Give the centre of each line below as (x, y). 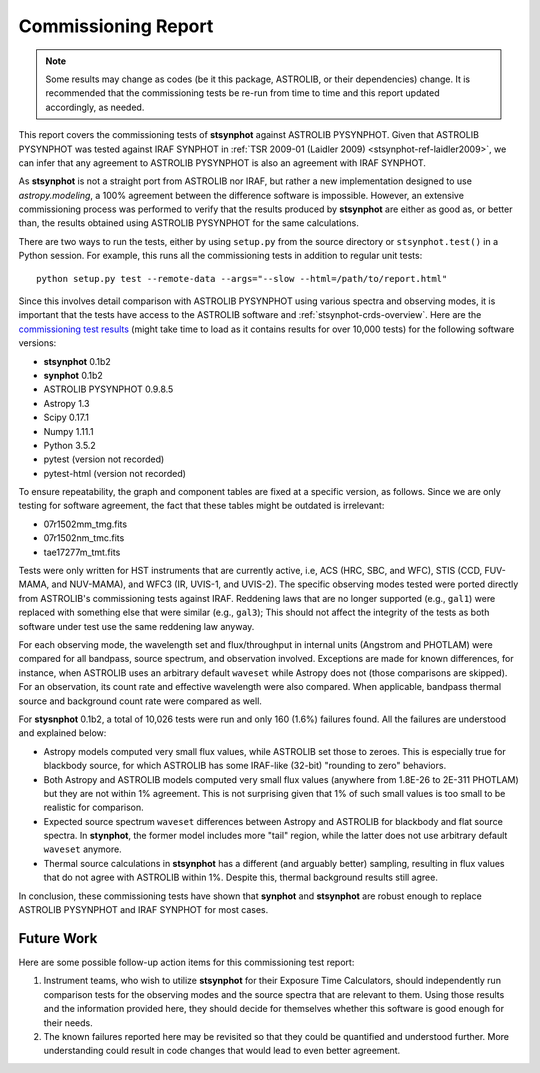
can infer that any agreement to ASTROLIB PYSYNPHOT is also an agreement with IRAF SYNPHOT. (222, 162)
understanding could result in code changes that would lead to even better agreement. (222, 1051)
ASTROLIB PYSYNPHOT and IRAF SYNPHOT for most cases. (143, 910)
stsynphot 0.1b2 (77, 361)
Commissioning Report (116, 26)
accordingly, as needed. (95, 107)
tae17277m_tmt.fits (82, 552)
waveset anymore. (82, 849)
